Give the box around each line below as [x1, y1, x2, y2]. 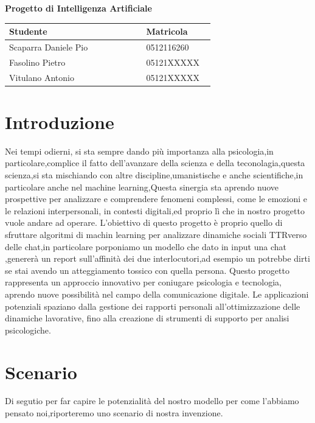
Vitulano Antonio [9, 71, 74, 83]
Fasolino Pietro [9, 55, 66, 68]
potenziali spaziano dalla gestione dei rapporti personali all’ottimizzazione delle [5, 299, 300, 312]
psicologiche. [5, 323, 51, 336]
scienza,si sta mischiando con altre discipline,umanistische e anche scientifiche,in [5, 169, 303, 181]
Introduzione [5, 109, 114, 134]
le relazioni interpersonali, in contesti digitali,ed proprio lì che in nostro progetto [5, 204, 305, 217]
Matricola [146, 25, 188, 38]
